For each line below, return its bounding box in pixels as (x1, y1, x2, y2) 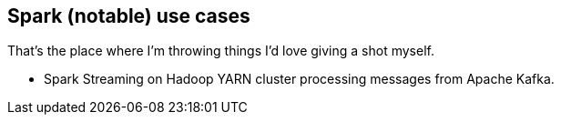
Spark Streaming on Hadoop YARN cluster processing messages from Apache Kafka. (44, 71, 555, 87)
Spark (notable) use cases (7, 5, 250, 27)
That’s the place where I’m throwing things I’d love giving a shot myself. (7, 43, 434, 59)
